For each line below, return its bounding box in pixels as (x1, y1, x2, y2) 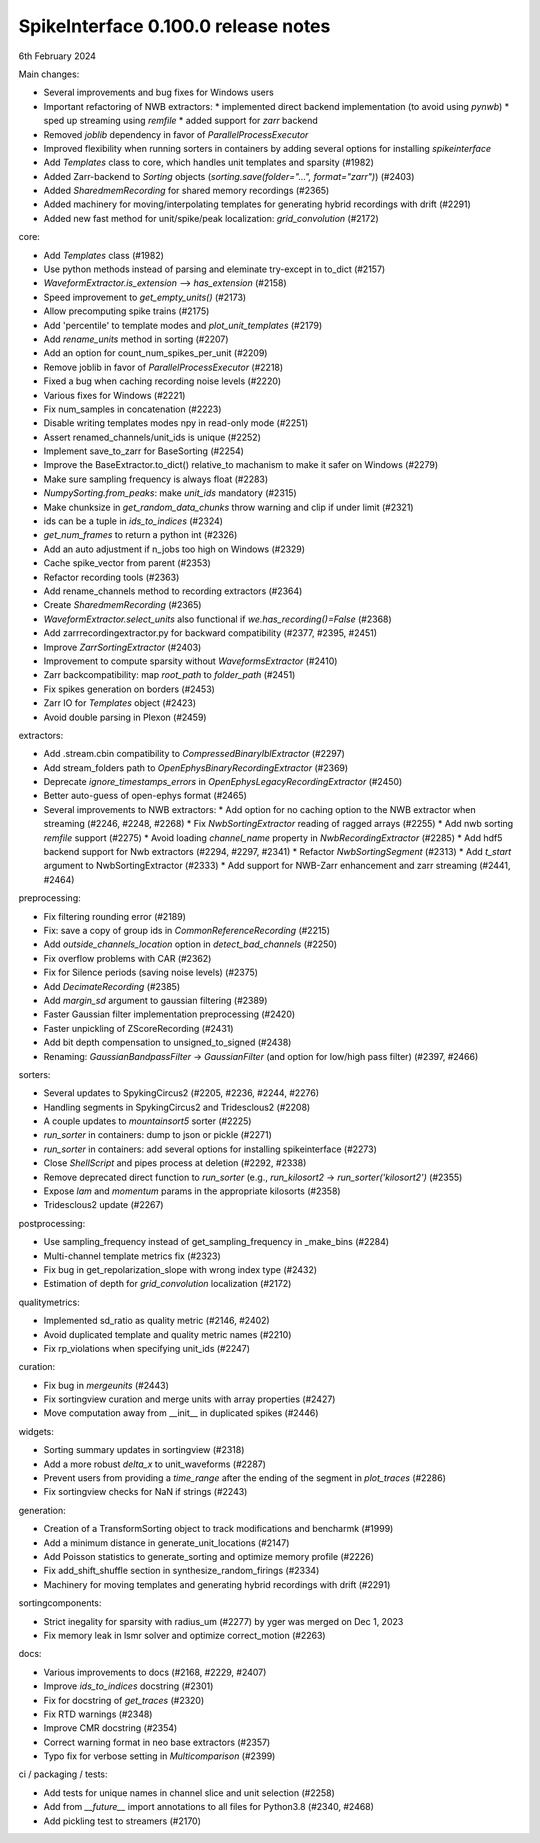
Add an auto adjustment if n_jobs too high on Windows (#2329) (43, 543, 305, 555)
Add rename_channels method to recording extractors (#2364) (43, 585, 303, 597)
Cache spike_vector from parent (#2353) (43, 557, 212, 569)
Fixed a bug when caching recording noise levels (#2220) (43, 375, 282, 387)
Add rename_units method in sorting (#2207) (43, 333, 229, 345)
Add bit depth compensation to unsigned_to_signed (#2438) (43, 1036, 292, 1049)
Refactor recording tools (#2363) (43, 571, 180, 583)
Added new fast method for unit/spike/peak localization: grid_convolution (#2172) (43, 212, 379, 224)
